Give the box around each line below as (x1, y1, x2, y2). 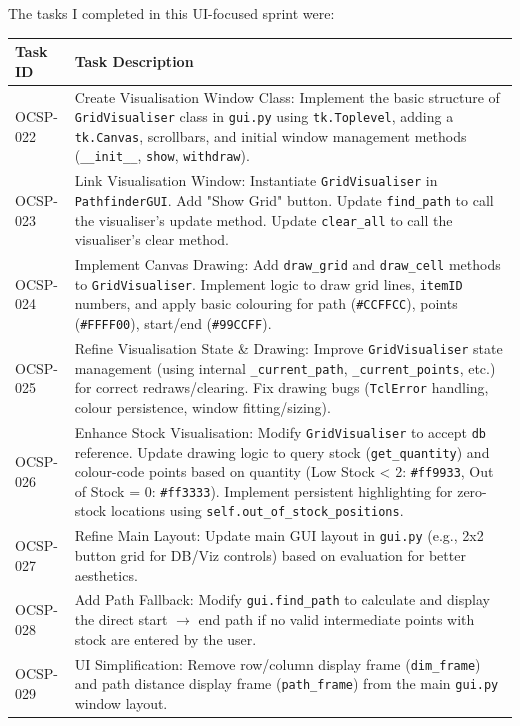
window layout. (74, 692, 168, 713)
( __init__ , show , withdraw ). (74, 145, 250, 166)
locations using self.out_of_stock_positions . (110, 500, 404, 521)
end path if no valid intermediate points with (198, 609, 475, 630)
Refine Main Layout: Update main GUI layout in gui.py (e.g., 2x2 (74, 525, 484, 546)
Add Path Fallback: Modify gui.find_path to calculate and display (74, 589, 490, 610)
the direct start (74, 609, 168, 630)
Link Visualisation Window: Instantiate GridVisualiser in (74, 170, 438, 191)
